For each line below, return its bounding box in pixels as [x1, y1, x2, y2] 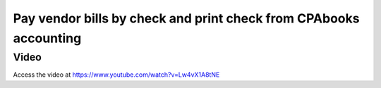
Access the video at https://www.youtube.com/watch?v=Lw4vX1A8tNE [13, 70, 220, 79]
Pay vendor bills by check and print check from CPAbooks [13, 11, 360, 26]
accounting [13, 30, 82, 46]
